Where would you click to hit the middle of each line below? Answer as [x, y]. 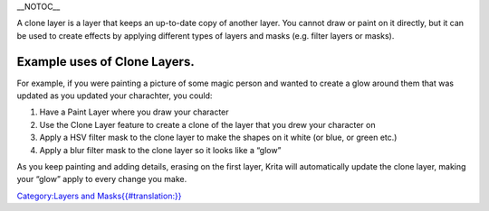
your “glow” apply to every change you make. [102, 179]
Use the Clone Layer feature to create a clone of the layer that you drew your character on [207, 124]
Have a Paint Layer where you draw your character [134, 112]
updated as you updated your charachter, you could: [115, 96]
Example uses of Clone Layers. [105, 62]
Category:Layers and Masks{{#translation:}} [99, 196]
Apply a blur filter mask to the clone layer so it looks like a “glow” [160, 150]
